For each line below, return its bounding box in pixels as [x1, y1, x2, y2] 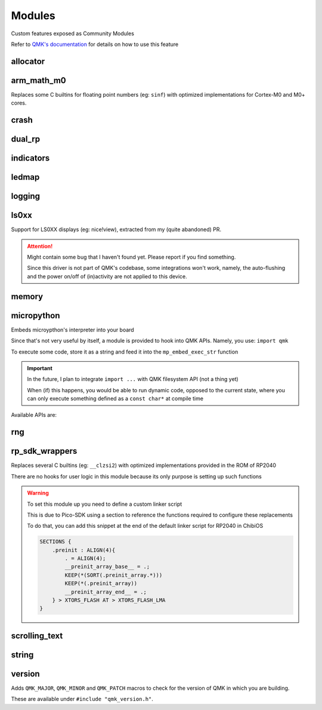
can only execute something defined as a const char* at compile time [27, 395, 204, 402]
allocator [11, 56, 45, 66]
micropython [11, 311, 60, 321]
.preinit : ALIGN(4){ [52, 546, 116, 554]
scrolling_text [11, 631, 63, 641]
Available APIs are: [11, 411, 57, 419]
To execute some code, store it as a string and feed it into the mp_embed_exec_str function [11, 348, 239, 355]
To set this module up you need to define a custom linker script [27, 500, 182, 508]
